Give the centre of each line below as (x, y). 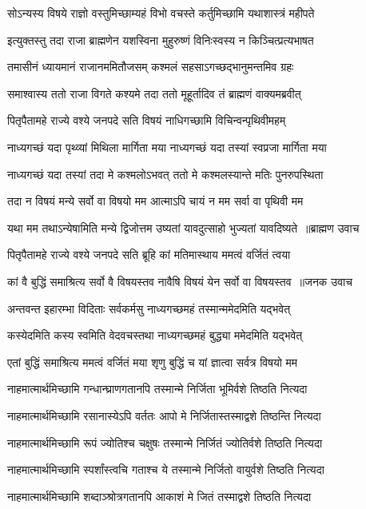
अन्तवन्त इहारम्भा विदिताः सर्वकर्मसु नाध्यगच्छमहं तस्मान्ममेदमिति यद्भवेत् (149, 308)
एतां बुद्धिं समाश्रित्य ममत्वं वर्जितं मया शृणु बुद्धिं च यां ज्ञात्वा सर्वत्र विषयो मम (153, 362)
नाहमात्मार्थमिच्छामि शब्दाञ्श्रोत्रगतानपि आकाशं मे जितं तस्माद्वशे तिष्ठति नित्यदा (159, 496)
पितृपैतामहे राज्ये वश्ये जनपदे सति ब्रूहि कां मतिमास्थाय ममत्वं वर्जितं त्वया (149, 254)
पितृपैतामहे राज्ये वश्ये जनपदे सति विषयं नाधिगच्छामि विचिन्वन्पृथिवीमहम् (147, 120)
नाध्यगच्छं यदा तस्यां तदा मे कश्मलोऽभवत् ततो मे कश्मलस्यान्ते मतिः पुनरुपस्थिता (165, 174)
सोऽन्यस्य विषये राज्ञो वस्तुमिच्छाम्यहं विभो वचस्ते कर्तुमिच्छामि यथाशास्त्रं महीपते (161, 13)
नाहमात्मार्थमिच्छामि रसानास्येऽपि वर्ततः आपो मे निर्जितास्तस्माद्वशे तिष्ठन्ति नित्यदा (164, 415)
